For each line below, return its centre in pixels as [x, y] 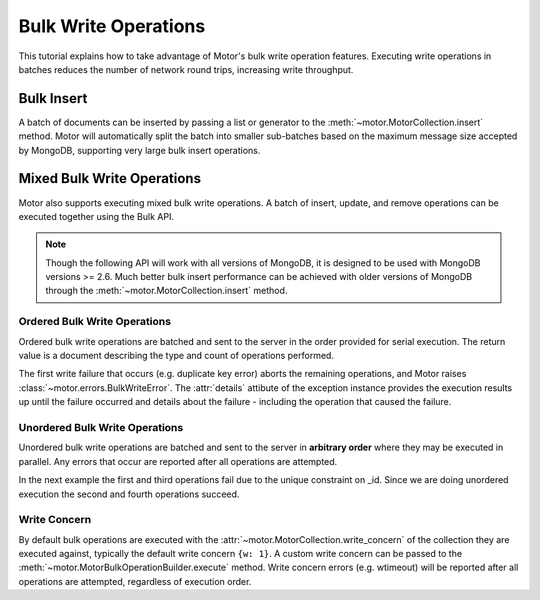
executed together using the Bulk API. [96, 216]
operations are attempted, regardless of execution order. [135, 581]
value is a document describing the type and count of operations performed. [176, 356]
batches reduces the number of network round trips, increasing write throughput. [186, 69]
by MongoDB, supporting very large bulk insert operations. [139, 150]
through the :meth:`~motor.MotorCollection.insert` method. [166, 291]
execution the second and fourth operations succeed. [129, 494]
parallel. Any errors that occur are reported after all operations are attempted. [178, 461]
